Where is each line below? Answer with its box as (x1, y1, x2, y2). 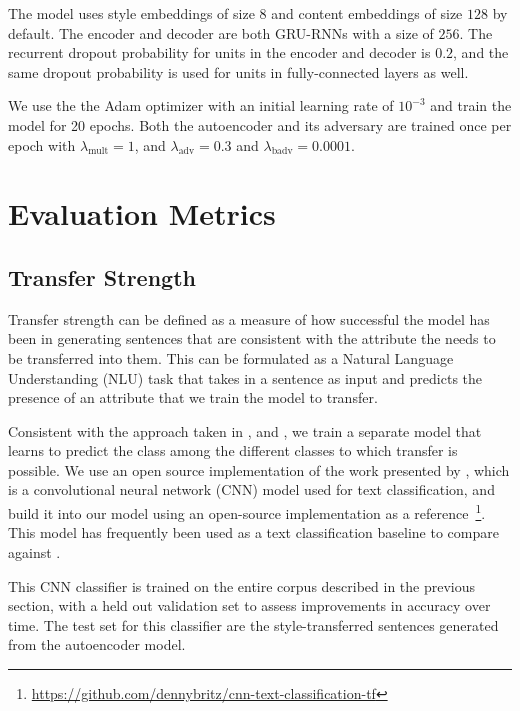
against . (8, 541, 61, 562)
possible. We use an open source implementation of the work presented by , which (8, 459, 510, 480)
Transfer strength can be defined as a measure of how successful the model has (8, 308, 490, 329)
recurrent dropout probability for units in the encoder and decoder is (8, 42, 431, 63)
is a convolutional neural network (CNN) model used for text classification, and (8, 479, 495, 500)
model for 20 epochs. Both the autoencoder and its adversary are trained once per (8, 114, 512, 135)
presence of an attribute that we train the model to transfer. (8, 387, 378, 408)
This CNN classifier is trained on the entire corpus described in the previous (8, 575, 476, 596)
